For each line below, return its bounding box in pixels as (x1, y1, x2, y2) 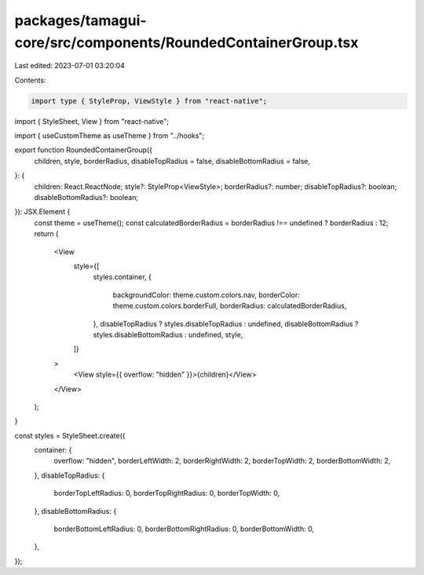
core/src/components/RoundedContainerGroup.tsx (14, 34, 359, 51)
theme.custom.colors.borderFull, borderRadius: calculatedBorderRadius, (112, 301, 347, 311)
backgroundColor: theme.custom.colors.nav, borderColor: (112, 290, 300, 300)
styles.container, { (93, 272, 152, 282)
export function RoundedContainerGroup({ (14, 145, 153, 155)
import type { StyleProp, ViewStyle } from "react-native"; (31, 96, 268, 105)
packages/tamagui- (14, 12, 147, 29)
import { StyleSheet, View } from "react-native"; (14, 116, 169, 126)
